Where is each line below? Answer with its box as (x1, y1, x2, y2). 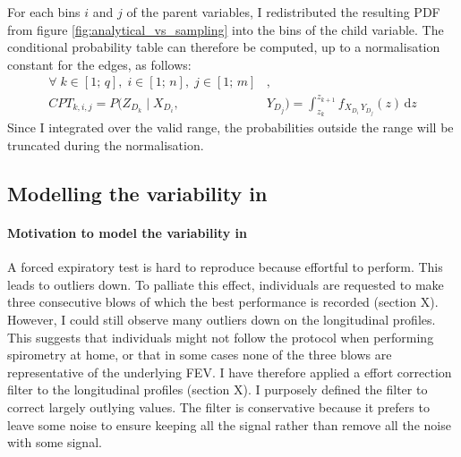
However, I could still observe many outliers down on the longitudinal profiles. (7, 309, 436, 328)
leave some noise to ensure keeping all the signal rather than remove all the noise (7, 415, 451, 434)
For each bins (7, 3, 81, 21)
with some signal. (7, 433, 102, 452)
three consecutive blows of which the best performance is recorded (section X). (7, 292, 439, 311)
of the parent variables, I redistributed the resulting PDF (126, 3, 440, 21)
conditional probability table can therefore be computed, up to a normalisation (7, 38, 440, 56)
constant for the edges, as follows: (7, 55, 192, 73)
